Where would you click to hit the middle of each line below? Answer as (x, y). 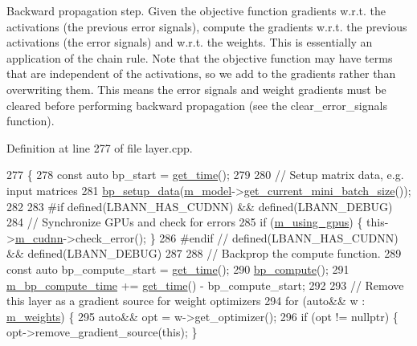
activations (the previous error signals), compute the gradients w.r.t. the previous (207, 26)
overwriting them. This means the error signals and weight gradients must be (196, 89)
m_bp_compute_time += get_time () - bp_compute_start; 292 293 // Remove (205, 285)
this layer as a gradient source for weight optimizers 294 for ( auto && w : (186, 301)
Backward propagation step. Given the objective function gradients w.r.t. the (196, 10)
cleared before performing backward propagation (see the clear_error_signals (197, 105)
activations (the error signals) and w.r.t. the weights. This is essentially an (190, 42)
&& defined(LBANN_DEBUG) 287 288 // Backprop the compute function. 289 (204, 253)
